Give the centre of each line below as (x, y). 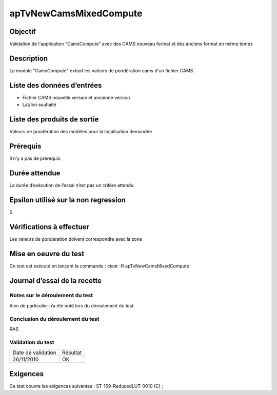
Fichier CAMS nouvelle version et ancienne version (76, 97)
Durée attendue (35, 173)
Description (29, 58)
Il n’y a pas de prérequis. (35, 158)
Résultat (72, 352)
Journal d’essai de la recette (56, 280)
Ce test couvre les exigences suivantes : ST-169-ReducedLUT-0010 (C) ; (86, 386)
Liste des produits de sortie (54, 120)
